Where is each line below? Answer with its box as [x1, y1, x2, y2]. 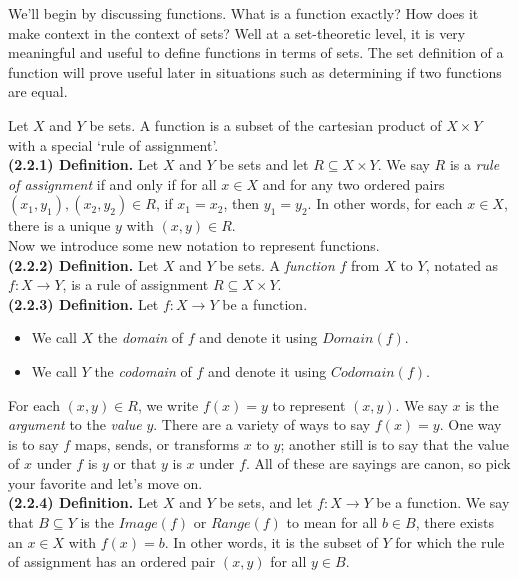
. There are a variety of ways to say [153, 414, 371, 435]
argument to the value [8, 414, 142, 435]
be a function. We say [376, 492, 510, 513]
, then [223, 193, 260, 214]
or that [113, 453, 157, 474]
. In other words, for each [307, 193, 463, 214]
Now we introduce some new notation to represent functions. [8, 234, 380, 255]
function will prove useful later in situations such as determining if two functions [8, 61, 502, 82]
